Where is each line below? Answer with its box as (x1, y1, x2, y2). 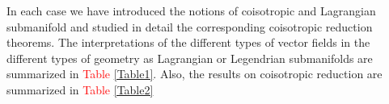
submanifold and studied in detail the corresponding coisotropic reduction (6, 18, 373, 35)
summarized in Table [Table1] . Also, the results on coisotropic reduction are (6, 65, 383, 82)
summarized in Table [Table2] (6, 81, 154, 98)
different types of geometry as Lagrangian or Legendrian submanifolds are (6, 49, 373, 66)
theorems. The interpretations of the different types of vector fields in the (6, 34, 370, 51)
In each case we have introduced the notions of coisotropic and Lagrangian (6, 2, 376, 19)
